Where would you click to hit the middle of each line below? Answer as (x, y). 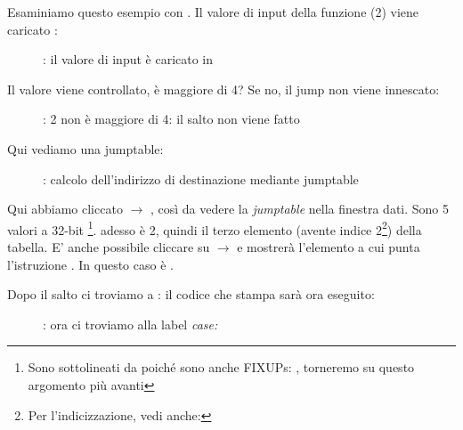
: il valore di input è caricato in (128, 59)
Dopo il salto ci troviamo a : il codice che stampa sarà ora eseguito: (191, 294)
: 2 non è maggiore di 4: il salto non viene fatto (171, 119)
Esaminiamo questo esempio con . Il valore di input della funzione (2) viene (213, 12)
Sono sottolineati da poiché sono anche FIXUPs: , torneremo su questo (221, 367)
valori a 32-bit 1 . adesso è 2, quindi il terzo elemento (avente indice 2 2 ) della (215, 228)
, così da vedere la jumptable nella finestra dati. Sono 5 (300, 209)
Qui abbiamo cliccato (65, 209)
